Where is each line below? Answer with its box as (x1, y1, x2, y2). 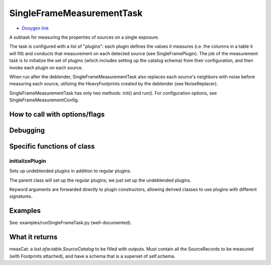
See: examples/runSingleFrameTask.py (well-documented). (9, 220, 132, 226)
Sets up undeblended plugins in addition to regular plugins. (9, 168, 131, 174)
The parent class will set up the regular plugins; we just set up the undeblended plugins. (9, 177, 192, 183)
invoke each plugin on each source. (9, 64, 83, 70)
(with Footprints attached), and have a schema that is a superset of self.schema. (9, 253, 176, 259)
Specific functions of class (9, 142, 95, 151)
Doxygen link (22, 25, 49, 31)
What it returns (9, 233, 58, 241)
